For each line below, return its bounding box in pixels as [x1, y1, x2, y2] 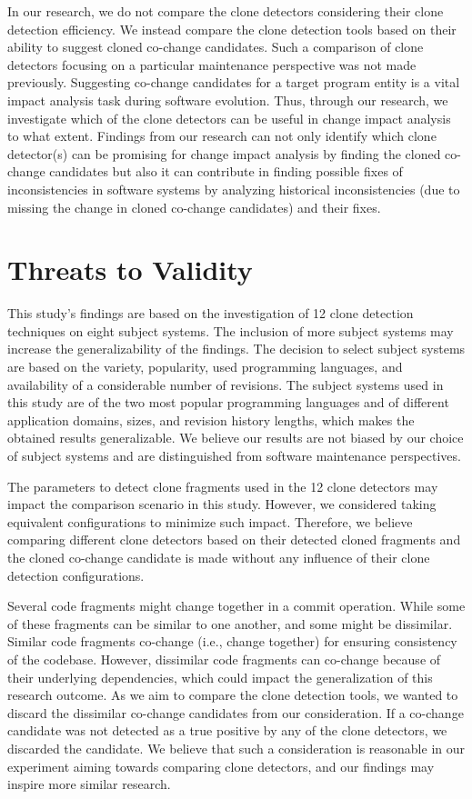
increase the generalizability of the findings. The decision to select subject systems [7, 339, 466, 358]
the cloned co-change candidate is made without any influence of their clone [7, 547, 430, 566]
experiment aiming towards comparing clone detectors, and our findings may [7, 756, 435, 775]
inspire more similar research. [7, 774, 171, 794]
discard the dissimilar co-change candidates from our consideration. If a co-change [7, 703, 464, 722]
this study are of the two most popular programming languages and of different [7, 393, 449, 412]
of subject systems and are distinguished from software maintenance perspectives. [7, 446, 461, 464]
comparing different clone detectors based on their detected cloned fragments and [7, 530, 461, 549]
